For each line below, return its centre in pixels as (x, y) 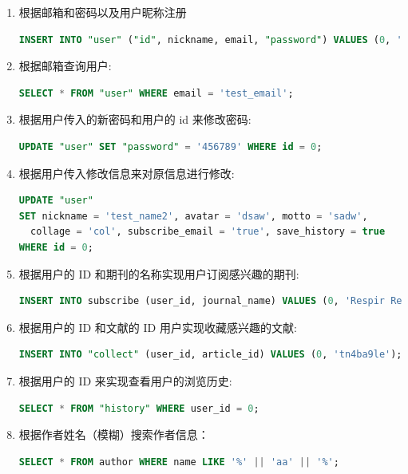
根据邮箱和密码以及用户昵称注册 (103, 12)
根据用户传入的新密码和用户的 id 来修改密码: (135, 119)
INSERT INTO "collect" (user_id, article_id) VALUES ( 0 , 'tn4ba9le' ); (210, 355)
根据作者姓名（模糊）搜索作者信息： (114, 434)
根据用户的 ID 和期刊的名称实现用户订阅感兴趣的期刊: (159, 273)
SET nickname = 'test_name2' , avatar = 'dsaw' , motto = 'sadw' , (193, 216)
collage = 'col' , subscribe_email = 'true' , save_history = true (208, 232)
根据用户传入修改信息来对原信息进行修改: (127, 173)
